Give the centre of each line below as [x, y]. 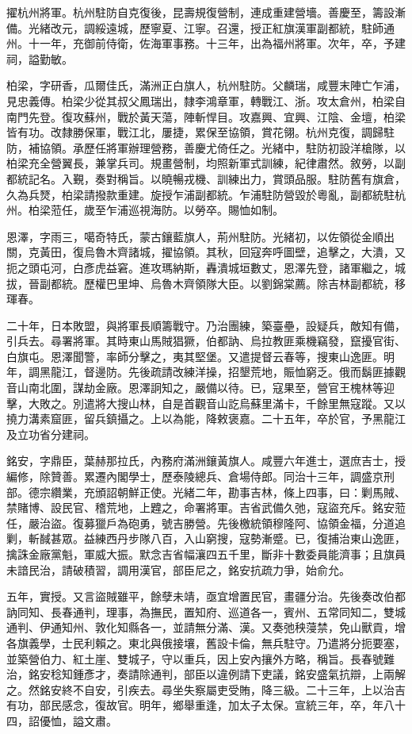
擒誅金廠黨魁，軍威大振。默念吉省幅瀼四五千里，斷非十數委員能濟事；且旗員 [206, 554]
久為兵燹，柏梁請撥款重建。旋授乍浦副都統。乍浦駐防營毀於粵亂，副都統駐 [200, 194]
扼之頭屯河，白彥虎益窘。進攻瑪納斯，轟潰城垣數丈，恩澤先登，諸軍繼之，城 [206, 267]
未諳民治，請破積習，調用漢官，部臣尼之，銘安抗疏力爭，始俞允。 [178, 569]
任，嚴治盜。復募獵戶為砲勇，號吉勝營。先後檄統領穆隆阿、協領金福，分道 [200, 523]
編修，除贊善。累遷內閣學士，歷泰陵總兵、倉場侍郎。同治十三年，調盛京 [195, 477]
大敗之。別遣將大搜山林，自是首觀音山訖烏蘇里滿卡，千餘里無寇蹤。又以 [217, 403]
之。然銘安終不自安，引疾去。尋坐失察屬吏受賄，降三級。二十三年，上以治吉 [206, 689]
